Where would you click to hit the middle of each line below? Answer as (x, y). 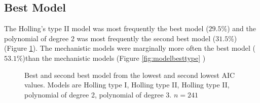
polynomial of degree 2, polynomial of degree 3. (98, 94)
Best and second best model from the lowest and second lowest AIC (130, 75)
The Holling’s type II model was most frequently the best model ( (106, 28)
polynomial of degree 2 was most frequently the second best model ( (110, 38)
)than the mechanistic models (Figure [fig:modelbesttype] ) (114, 58)
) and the (242, 28)
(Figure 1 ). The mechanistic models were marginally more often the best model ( (130, 48)
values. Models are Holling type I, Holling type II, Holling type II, (127, 85)
